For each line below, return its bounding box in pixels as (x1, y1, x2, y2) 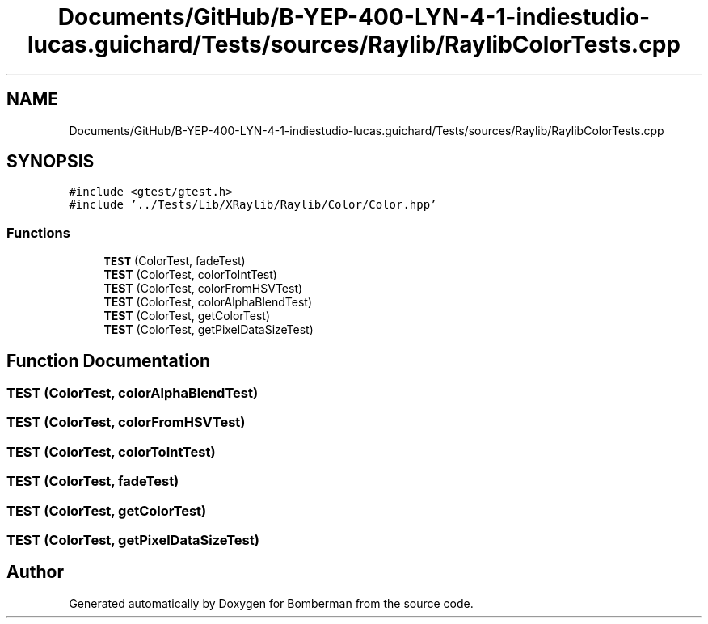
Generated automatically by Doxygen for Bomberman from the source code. (69, 596, 474, 610)
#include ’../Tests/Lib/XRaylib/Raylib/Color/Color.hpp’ (69, 198, 437, 212)
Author (6, 562, 64, 583)
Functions (6, 224, 70, 241)
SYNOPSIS (6, 151, 95, 172)
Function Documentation (6, 350, 210, 371)
